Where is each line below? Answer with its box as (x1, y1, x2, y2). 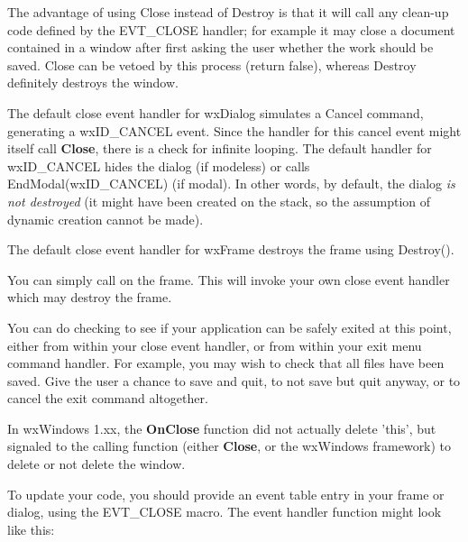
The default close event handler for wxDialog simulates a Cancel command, (7, 103, 424, 122)
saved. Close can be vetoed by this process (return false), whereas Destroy (7, 55, 417, 74)
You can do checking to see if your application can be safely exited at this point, (7, 317, 452, 336)
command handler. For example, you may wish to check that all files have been (7, 354, 445, 372)
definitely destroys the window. (7, 73, 179, 92)
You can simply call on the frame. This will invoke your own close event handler (7, 270, 450, 289)
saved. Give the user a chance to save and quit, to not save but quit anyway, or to (7, 371, 461, 390)
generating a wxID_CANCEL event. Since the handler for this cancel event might (7, 121, 462, 140)
